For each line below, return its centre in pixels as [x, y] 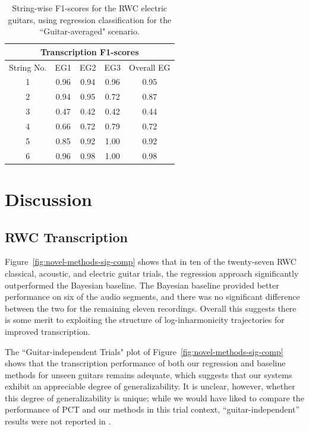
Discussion [48, 199]
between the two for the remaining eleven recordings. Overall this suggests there [151, 308]
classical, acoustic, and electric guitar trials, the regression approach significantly [152, 273]
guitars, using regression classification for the [90, 19]
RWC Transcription [67, 237]
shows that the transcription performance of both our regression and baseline [145, 363]
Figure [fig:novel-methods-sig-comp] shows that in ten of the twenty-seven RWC [151, 262]
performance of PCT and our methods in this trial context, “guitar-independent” [152, 409]
